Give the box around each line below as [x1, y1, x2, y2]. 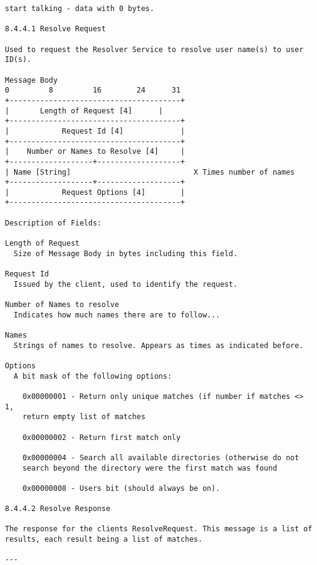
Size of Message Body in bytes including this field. [13, 249, 238, 258]
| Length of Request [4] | [5, 106, 163, 115]
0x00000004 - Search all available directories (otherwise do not [22, 453, 299, 462]
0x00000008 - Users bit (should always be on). [22, 483, 220, 493]
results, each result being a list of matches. [5, 535, 203, 544]
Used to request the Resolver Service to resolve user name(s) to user [5, 45, 304, 54]
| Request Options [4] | [5, 188, 185, 197]
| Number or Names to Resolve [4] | [5, 147, 185, 156]
